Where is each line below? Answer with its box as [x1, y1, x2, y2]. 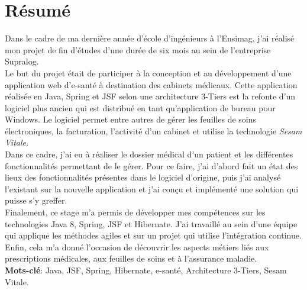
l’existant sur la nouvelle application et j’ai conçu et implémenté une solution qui [5, 182, 299, 195]
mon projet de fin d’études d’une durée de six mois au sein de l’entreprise [5, 43, 271, 56]
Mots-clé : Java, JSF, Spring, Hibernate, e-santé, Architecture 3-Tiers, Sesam [5, 264, 287, 276]
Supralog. [5, 55, 39, 67]
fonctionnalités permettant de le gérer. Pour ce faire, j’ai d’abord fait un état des [5, 159, 298, 172]
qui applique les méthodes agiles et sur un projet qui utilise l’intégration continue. [5, 229, 302, 241]
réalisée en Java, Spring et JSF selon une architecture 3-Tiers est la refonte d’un [5, 90, 296, 102]
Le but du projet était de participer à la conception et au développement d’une [5, 66, 292, 79]
